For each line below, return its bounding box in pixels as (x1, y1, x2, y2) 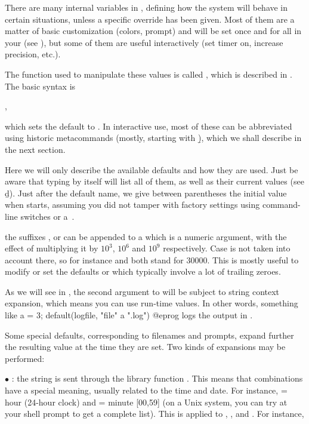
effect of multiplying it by (5, 242, 98, 254)
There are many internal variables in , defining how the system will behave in (5, 1, 288, 13)
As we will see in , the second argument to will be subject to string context (5, 285, 280, 297)
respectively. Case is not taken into (163, 242, 291, 254)
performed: (5, 352, 45, 364)
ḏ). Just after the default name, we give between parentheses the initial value (5, 186, 287, 199)
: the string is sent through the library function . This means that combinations (11, 372, 303, 385)
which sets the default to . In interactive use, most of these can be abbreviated (5, 119, 292, 132)
